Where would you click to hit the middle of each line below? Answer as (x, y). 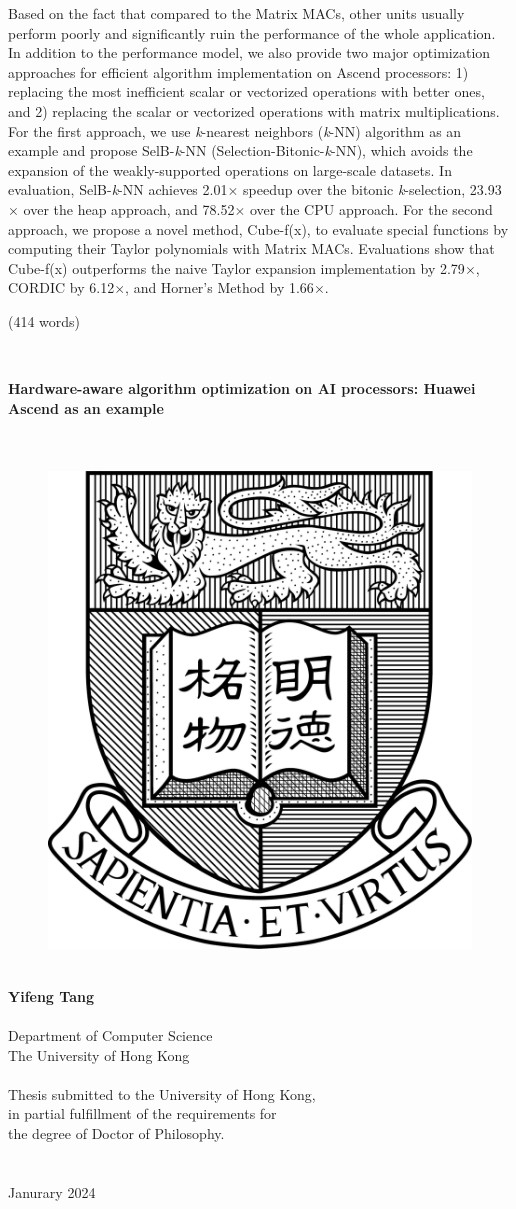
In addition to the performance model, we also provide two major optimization (249, 52)
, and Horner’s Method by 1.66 (219, 287)
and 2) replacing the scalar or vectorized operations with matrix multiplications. (254, 110)
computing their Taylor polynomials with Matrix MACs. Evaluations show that (251, 248)
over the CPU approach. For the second (371, 208)
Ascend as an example (86, 407)
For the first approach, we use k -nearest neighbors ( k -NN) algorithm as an (235, 130)
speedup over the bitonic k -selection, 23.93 (372, 189)
